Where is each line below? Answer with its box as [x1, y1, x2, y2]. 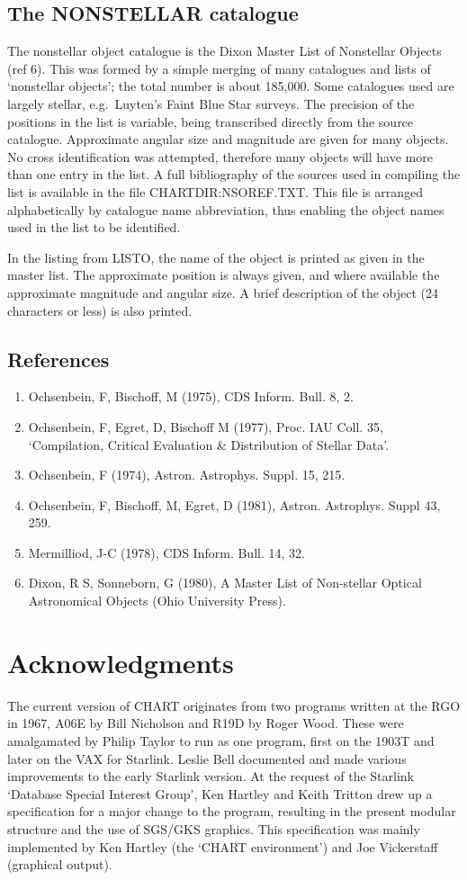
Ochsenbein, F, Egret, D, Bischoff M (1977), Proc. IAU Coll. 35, [28, 417, 383, 436]
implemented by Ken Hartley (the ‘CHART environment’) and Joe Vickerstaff [7, 837, 438, 856]
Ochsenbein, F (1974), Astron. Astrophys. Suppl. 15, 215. [28, 465, 346, 484]
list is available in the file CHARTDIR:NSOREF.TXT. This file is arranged [7, 182, 423, 201]
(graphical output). [7, 855, 112, 874]
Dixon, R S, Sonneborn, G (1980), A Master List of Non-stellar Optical [28, 573, 422, 592]
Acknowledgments [7, 643, 234, 680]
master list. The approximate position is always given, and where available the [7, 265, 440, 284]
